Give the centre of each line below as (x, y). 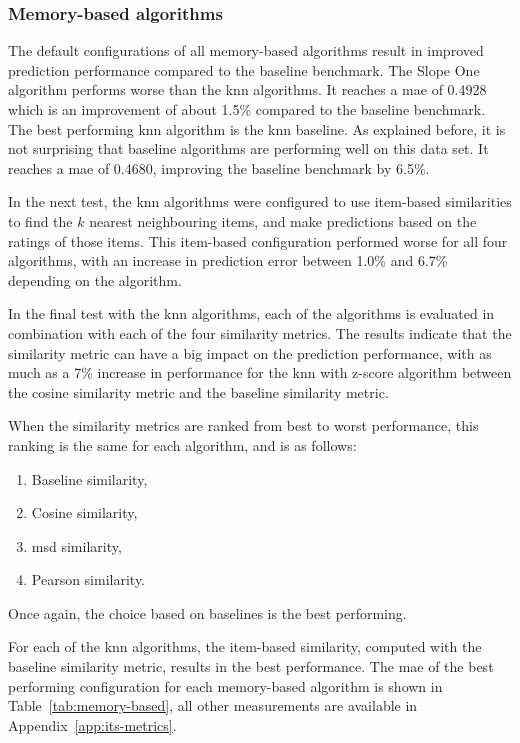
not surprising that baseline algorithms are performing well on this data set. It (248, 148)
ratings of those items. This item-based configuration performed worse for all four (258, 240)
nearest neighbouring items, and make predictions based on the (283, 220)
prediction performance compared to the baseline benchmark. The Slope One (244, 69)
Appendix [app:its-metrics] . (92, 724)
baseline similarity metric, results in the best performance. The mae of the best (251, 666)
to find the (40, 220)
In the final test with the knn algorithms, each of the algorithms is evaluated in (251, 313)
